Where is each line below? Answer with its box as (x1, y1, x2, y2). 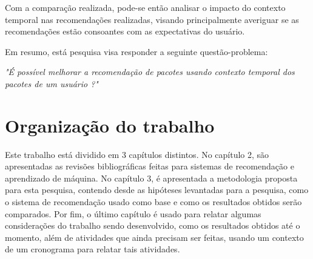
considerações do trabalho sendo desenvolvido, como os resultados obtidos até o (5, 219, 300, 232)
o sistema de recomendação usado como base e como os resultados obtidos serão (5, 195, 302, 208)
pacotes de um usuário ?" (5, 77, 98, 90)
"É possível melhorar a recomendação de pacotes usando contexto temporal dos (5, 65, 295, 78)
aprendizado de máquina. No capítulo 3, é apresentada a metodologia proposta (5, 171, 298, 184)
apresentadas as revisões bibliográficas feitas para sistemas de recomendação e (5, 160, 294, 172)
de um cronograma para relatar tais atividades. (5, 243, 180, 255)
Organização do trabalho (5, 113, 215, 137)
